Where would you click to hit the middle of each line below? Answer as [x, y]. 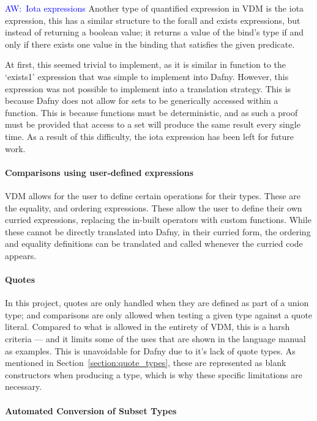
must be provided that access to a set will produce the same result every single [153, 124]
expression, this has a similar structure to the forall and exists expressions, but [153, 20]
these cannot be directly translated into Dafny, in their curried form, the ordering [158, 231]
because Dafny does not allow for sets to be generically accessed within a [142, 101]
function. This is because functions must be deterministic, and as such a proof [151, 112]
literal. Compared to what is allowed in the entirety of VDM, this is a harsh [147, 327]
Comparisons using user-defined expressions [99, 172]
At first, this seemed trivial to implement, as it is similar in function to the [146, 64]
